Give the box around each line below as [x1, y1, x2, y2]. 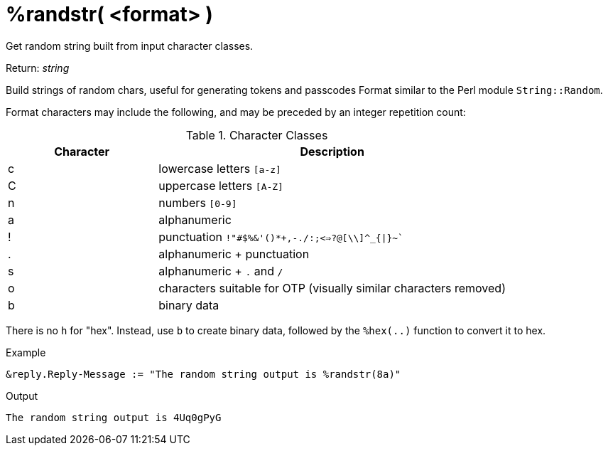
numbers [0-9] [158, 195, 237, 210]
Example [6, 346, 46, 359]
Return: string [6, 61, 70, 74]
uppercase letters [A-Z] [158, 178, 283, 193]
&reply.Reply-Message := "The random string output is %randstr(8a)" [6, 368, 401, 380]
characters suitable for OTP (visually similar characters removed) [158, 280, 506, 295]
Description [300, 144, 364, 159]
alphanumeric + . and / [158, 263, 283, 278]
